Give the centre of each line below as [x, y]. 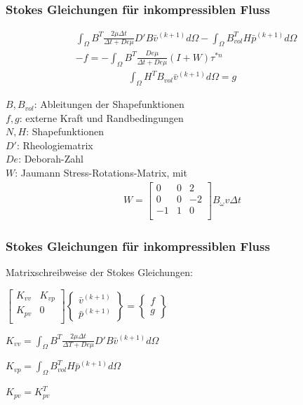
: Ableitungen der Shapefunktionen [109, 104]
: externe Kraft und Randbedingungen [101, 117]
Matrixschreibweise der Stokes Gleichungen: [99, 272]
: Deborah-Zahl [51, 159]
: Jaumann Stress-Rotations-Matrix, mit [101, 173]
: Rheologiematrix [55, 145]
